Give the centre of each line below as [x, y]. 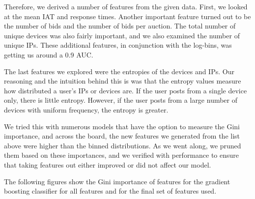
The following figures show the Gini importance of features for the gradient [117, 181]
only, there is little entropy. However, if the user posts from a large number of [121, 100]
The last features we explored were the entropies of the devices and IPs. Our [119, 71]
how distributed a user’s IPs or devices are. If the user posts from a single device [126, 90]
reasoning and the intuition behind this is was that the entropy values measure [123, 81]
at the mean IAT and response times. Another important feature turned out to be [127, 16]
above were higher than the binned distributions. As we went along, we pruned [123, 145]
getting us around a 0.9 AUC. [49, 54]
